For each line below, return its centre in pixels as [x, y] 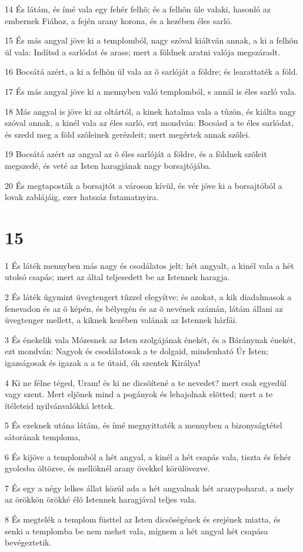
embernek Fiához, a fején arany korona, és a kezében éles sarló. [119, 20]
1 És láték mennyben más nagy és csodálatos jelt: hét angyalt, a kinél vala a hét [149, 265]
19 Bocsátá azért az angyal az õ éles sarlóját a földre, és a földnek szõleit [136, 154]
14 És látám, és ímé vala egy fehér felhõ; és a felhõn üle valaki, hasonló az [138, 9]
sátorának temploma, [43, 436]
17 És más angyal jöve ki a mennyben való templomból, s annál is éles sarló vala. [151, 91]
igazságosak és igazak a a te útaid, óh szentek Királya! [103, 363]
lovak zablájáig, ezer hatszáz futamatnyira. [82, 197]
